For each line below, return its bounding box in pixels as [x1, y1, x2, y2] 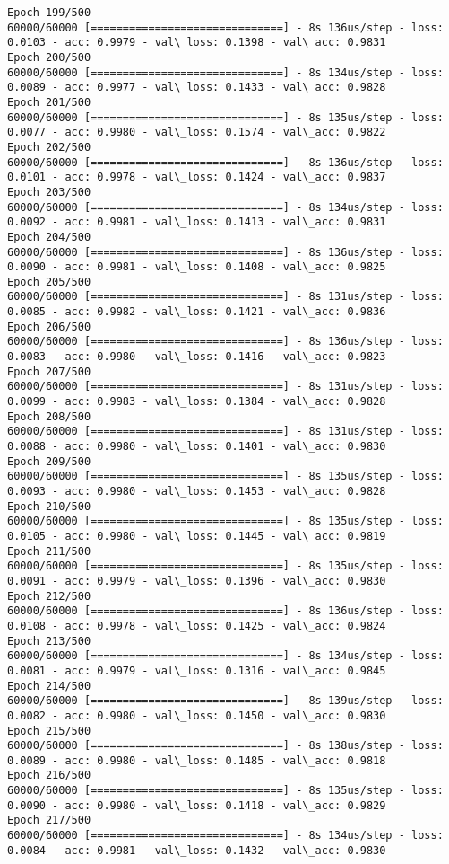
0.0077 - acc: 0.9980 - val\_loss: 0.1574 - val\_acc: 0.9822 [7, 126, 386, 139]
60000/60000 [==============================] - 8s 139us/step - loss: [7, 694, 444, 708]
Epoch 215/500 [7, 724, 91, 737]
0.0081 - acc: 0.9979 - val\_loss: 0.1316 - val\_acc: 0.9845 [7, 664, 386, 677]
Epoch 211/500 [7, 544, 91, 558]
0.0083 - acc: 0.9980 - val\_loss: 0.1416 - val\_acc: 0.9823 [7, 350, 386, 364]
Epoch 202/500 [7, 140, 91, 154]
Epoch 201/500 [7, 95, 91, 109]
